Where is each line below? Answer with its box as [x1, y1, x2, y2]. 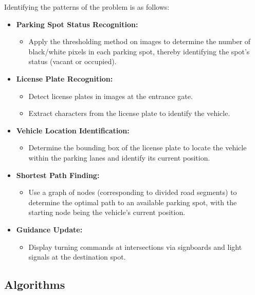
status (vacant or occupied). [28, 56, 117, 67]
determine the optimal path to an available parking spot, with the [28, 196, 237, 207]
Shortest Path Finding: [16, 169, 100, 180]
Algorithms [4, 277, 65, 292]
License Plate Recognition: [16, 73, 113, 84]
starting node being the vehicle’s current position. [28, 207, 186, 218]
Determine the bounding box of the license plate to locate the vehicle [28, 142, 247, 153]
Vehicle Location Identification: [16, 125, 130, 135]
